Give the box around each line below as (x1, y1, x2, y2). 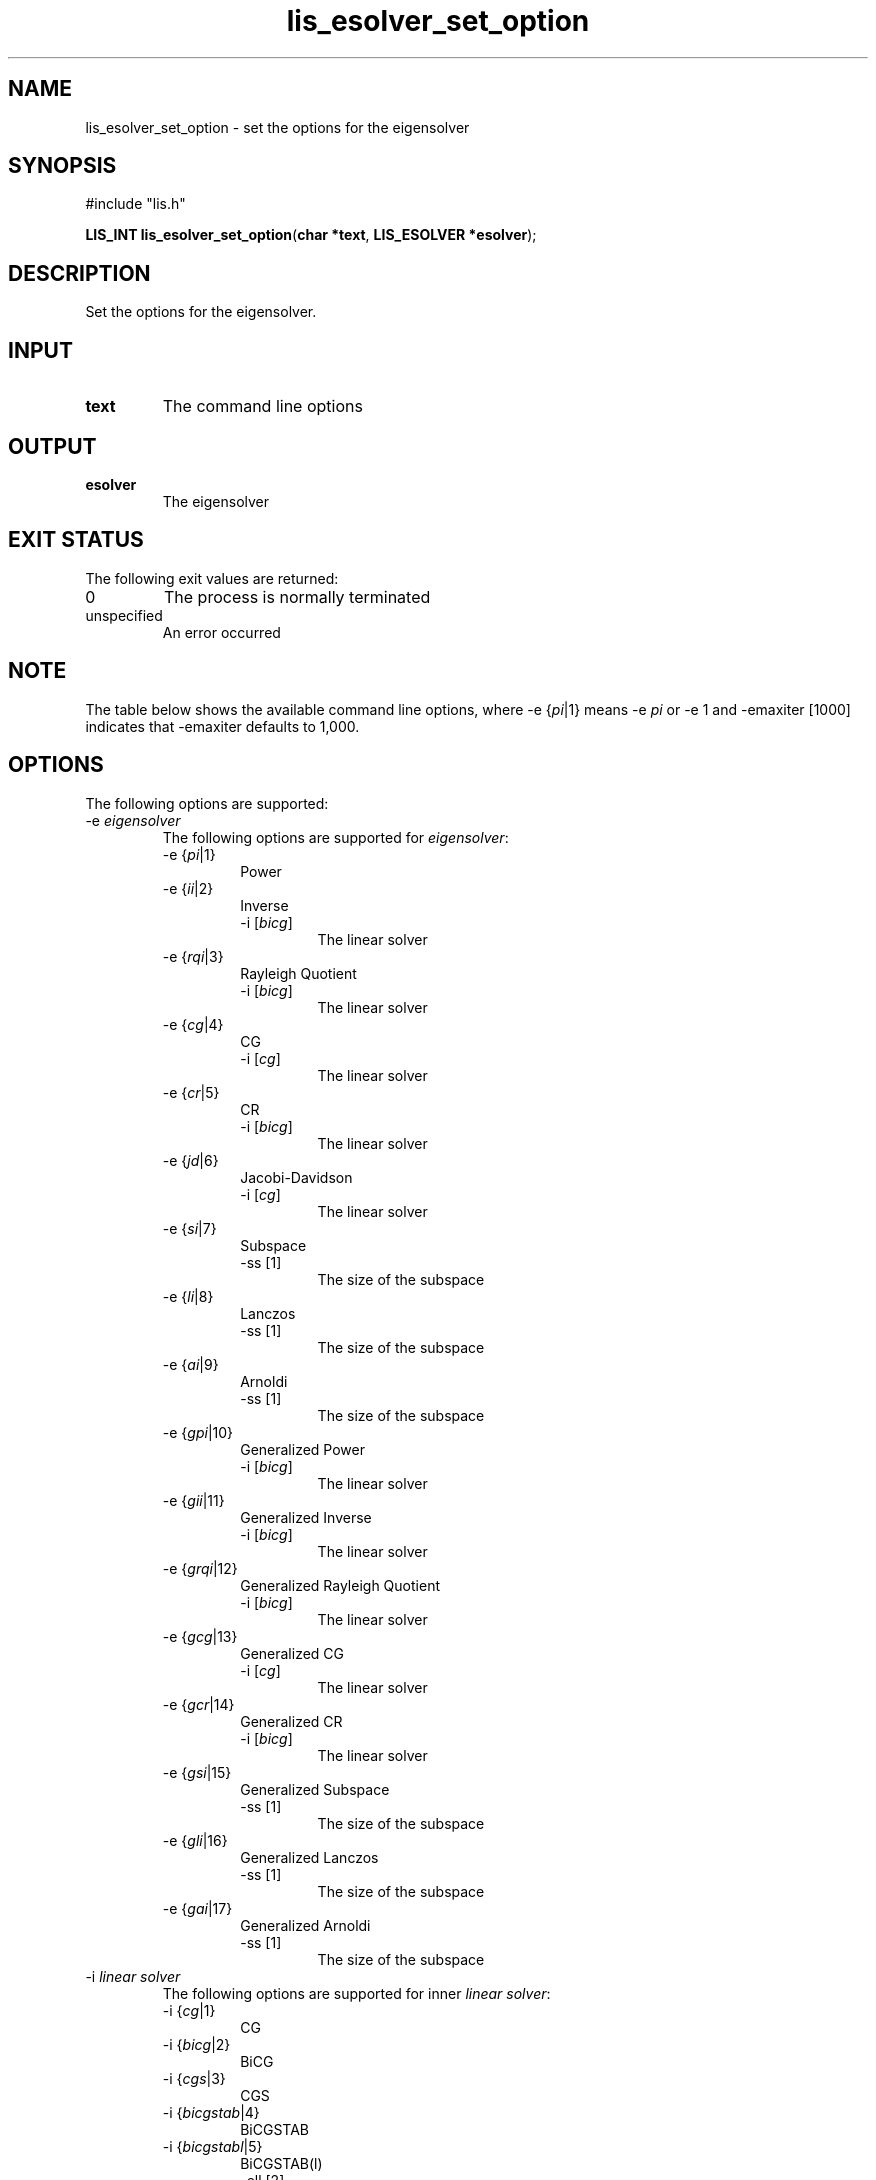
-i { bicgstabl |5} (162, 2137, 263, 2155)
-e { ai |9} (162, 1355, 219, 1373)
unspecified (85, 606, 163, 624)
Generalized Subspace (240, 1780, 390, 1798)
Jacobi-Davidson (240, 1168, 353, 1186)
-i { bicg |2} (162, 2035, 231, 2053)
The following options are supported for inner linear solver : (162, 1984, 551, 2002)
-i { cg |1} (162, 2001, 216, 2019)
